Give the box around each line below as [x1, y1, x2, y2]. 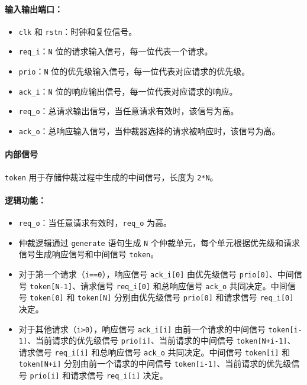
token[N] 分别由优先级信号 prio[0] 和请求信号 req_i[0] [77, 291, 294, 303]
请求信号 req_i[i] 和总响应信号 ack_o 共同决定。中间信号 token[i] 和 [18, 345, 290, 358]
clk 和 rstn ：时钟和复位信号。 [18, 25, 137, 37]
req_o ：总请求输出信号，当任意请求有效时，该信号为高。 [18, 105, 239, 117]
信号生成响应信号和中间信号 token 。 [18, 248, 159, 260]
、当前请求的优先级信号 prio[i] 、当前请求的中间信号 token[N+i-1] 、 [27, 334, 296, 347]
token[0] [30, 294, 64, 303]
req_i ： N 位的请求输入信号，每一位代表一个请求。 [18, 45, 213, 57]
